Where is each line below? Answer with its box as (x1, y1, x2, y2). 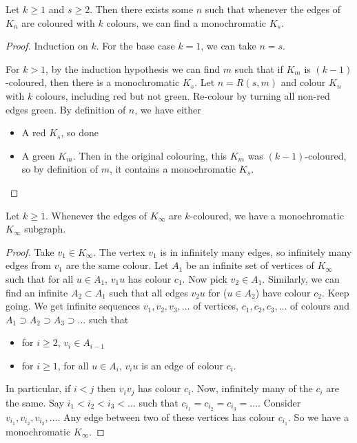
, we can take (201, 39, 256, 53)
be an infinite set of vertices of (186, 258, 314, 272)
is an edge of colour (141, 358, 223, 372)
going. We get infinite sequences (6, 299, 140, 313)
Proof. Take (6, 244, 54, 259)
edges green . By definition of (6, 102, 126, 116)
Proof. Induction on (6, 39, 88, 53)
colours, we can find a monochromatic (106, 15, 267, 30)
